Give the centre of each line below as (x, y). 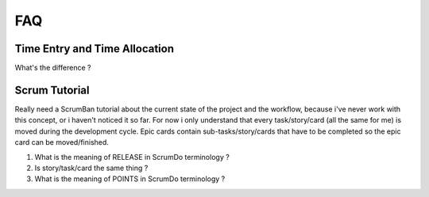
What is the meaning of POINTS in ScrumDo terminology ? (130, 179)
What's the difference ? (53, 68)
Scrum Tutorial (52, 90)
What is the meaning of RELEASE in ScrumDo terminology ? (132, 157)
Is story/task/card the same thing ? (91, 168)
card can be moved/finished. (62, 142)
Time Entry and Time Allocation (95, 49)
